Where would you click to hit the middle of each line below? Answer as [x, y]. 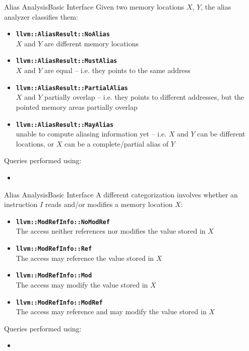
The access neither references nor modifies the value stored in [111, 231]
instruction [21, 204]
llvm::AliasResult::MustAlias [67, 61]
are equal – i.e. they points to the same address [117, 70]
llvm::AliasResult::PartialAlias [72, 88]
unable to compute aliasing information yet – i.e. [91, 134]
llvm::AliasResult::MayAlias [65, 125]
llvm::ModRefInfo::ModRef [59, 302]
